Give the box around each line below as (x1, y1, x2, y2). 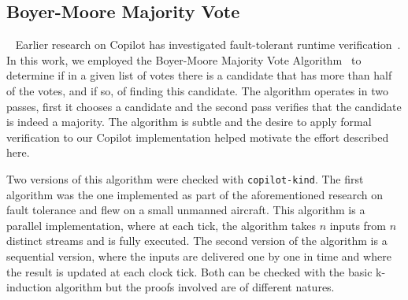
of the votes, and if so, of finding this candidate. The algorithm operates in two (6, 82, 388, 98)
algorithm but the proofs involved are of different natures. (55, 279, 335, 295)
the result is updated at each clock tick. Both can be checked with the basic (6, 263, 373, 280)
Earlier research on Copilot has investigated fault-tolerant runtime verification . (15, 36, 401, 53)
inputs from (329, 217, 386, 233)
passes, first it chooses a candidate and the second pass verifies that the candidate (6, 98, 402, 114)
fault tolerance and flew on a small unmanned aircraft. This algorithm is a (6, 202, 365, 218)
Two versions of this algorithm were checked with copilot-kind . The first (6, 170, 364, 187)
